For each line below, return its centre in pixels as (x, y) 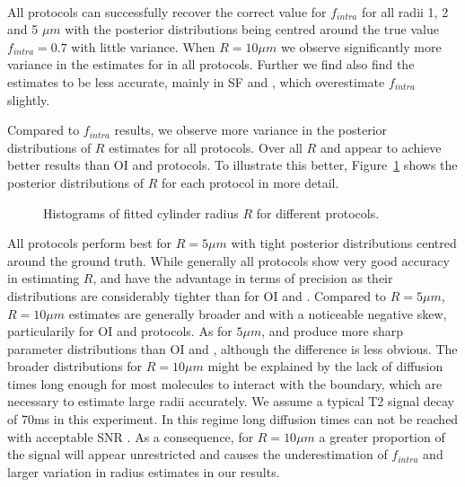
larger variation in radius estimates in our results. (144, 471)
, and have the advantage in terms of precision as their (243, 278)
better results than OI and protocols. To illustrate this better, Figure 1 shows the (232, 165)
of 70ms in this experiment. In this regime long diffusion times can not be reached (233, 419)
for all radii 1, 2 (405, 11)
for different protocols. (318, 213)
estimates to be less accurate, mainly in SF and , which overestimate (196, 81)
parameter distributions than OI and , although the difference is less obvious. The (232, 348)
